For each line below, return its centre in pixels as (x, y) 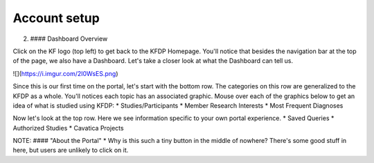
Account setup (56, 18)
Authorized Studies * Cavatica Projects (68, 128)
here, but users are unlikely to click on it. (71, 150)
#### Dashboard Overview (69, 39)
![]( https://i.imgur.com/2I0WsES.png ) (65, 73)
